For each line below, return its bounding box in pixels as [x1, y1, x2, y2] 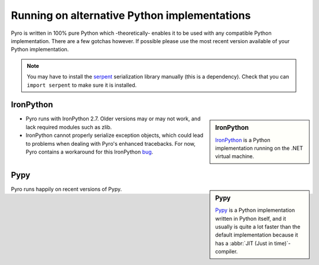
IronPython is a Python [215, 136, 271, 143]
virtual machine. [215, 153, 255, 160]
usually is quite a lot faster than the [215, 223, 301, 230]
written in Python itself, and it [215, 215, 287, 222]
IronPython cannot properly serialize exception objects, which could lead [25, 132, 204, 139]
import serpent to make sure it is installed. [27, 81, 137, 89]
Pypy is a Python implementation [215, 207, 295, 214]
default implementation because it [215, 231, 298, 238]
